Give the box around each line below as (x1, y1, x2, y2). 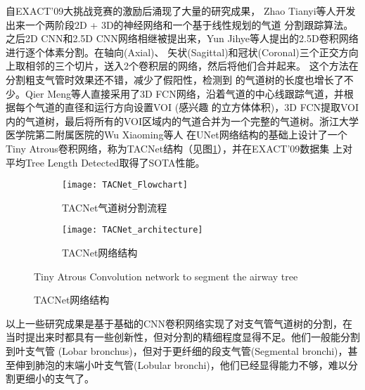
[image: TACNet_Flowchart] (62, 180, 188, 190)
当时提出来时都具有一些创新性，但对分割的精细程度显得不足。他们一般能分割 (6, 330, 360, 344)
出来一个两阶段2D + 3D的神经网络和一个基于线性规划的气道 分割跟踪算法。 (6, 17, 354, 32)
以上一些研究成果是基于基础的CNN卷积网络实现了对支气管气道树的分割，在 (6, 316, 353, 330)
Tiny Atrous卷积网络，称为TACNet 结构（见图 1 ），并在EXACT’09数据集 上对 (6, 141, 353, 155)
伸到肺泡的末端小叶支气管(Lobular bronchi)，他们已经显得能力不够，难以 (15, 357, 348, 372)
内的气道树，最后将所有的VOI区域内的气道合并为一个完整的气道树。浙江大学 (6, 113, 359, 128)
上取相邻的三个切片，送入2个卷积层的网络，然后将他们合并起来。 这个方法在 (6, 58, 359, 73)
